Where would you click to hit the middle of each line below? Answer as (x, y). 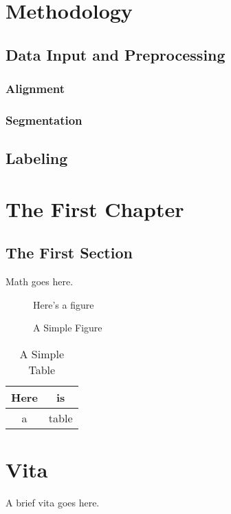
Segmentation (44, 120)
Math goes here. (40, 281)
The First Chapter (95, 208)
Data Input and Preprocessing (115, 54)
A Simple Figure (68, 328)
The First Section (69, 253)
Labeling (37, 158)
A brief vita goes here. (53, 503)
